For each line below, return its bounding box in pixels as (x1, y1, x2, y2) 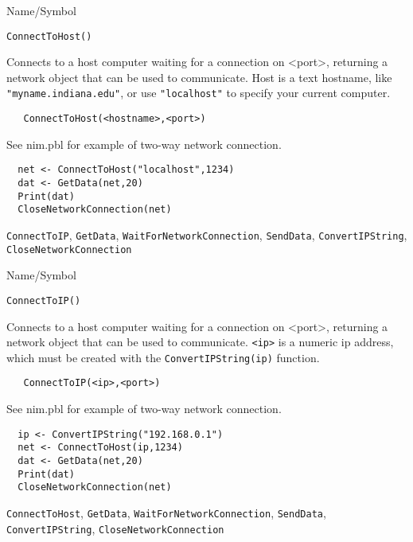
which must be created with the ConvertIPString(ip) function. (6, 349, 320, 365)
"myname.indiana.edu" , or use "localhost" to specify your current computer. (6, 84, 391, 101)
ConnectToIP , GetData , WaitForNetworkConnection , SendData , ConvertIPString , (6, 226, 407, 243)
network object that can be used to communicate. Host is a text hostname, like (6, 68, 392, 85)
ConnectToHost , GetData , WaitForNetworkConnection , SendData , (6, 504, 326, 521)
